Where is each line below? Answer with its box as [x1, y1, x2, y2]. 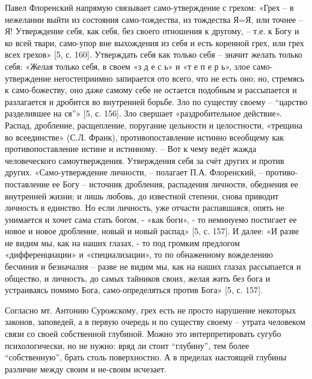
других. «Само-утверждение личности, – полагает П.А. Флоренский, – [5, 166, 263, 178]
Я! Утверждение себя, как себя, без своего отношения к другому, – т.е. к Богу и [5, 25, 299, 37]
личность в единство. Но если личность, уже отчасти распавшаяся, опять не [5, 201, 284, 214]
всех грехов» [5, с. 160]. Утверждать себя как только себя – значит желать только [5, 48, 302, 61]
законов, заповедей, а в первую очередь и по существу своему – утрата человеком [5, 315, 305, 328]
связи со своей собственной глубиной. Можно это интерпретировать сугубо [5, 327, 281, 340]
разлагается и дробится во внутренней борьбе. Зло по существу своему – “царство [5, 95, 308, 108]
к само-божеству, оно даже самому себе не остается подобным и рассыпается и [5, 83, 297, 96]
